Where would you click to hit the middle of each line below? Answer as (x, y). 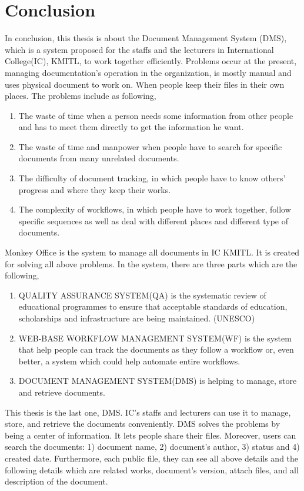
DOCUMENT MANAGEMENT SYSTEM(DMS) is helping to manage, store (158, 381)
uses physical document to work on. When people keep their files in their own (145, 84)
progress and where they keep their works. (95, 189)
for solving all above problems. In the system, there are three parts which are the (151, 263)
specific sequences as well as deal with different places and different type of (153, 220)
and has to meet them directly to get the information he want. (131, 127)
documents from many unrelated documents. (99, 158)
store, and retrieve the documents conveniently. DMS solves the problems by (143, 424)
